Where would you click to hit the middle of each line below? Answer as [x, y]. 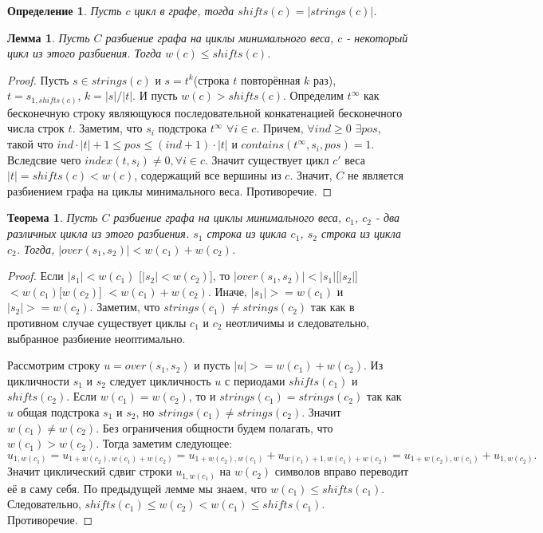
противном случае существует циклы [97, 323]
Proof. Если [35, 276]
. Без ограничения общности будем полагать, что [214, 427]
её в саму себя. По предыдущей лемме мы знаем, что [137, 488]
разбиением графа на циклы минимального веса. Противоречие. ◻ [170, 190]
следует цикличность [160, 380]
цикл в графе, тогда [184, 10]
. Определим [313, 95]
